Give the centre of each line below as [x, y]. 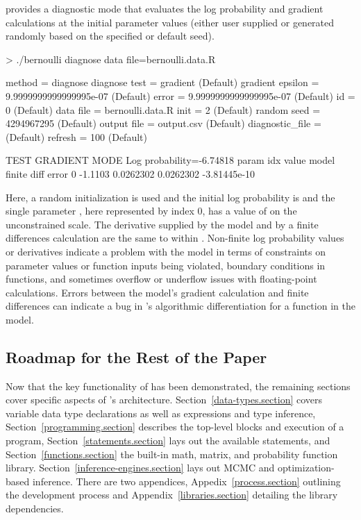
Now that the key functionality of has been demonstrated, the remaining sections [178, 386]
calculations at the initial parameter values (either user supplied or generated [170, 22]
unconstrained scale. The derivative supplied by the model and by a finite [162, 224]
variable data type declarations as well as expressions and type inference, [161, 413]
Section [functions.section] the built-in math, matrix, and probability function [172, 454]
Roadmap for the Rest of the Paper [136, 357]
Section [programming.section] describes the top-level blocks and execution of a [175, 427]
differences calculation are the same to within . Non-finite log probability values [175, 238]
